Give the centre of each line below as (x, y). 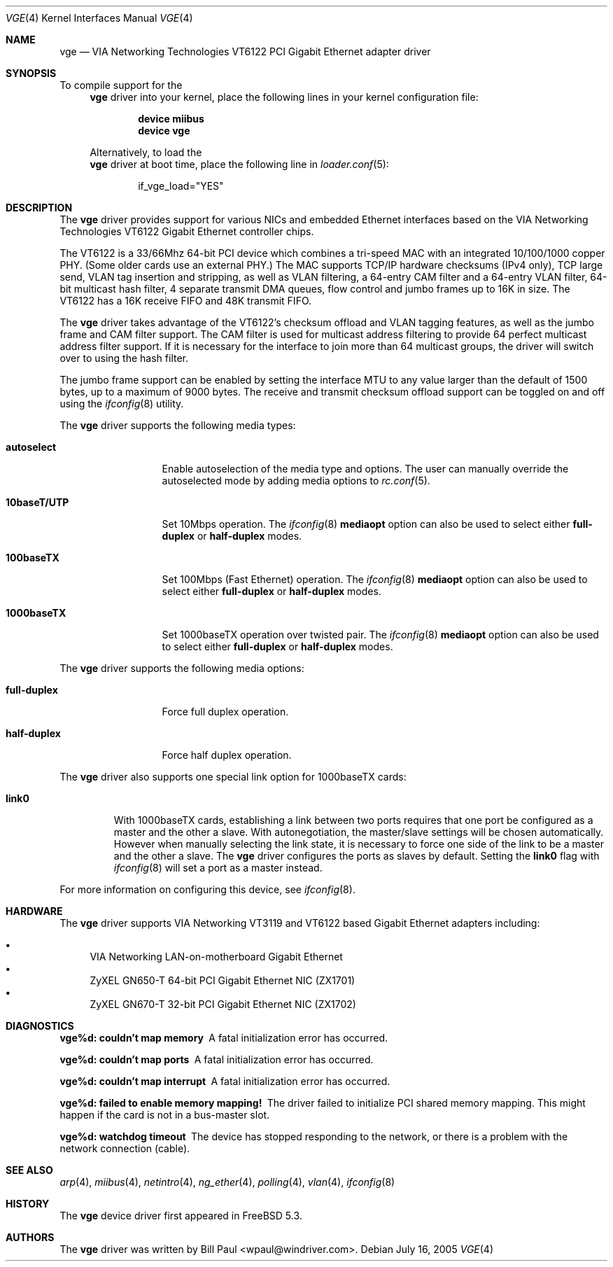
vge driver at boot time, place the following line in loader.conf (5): (239, 164)
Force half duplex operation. (227, 755)
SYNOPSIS (31, 73)
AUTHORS (30, 1237)
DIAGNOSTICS (40, 1026)
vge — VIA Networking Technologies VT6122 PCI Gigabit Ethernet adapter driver (245, 51)
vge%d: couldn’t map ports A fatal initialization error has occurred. (217, 1059)
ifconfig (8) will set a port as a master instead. (218, 868)
